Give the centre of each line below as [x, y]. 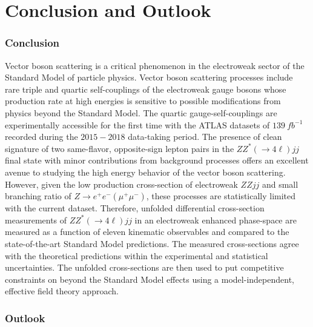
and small [280, 184]
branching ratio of [38, 196]
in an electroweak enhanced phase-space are [216, 220]
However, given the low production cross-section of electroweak [121, 184]
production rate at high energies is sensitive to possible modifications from [143, 101]
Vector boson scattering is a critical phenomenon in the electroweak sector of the [155, 65]
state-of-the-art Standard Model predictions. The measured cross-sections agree [152, 243]
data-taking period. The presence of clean [205, 137]
